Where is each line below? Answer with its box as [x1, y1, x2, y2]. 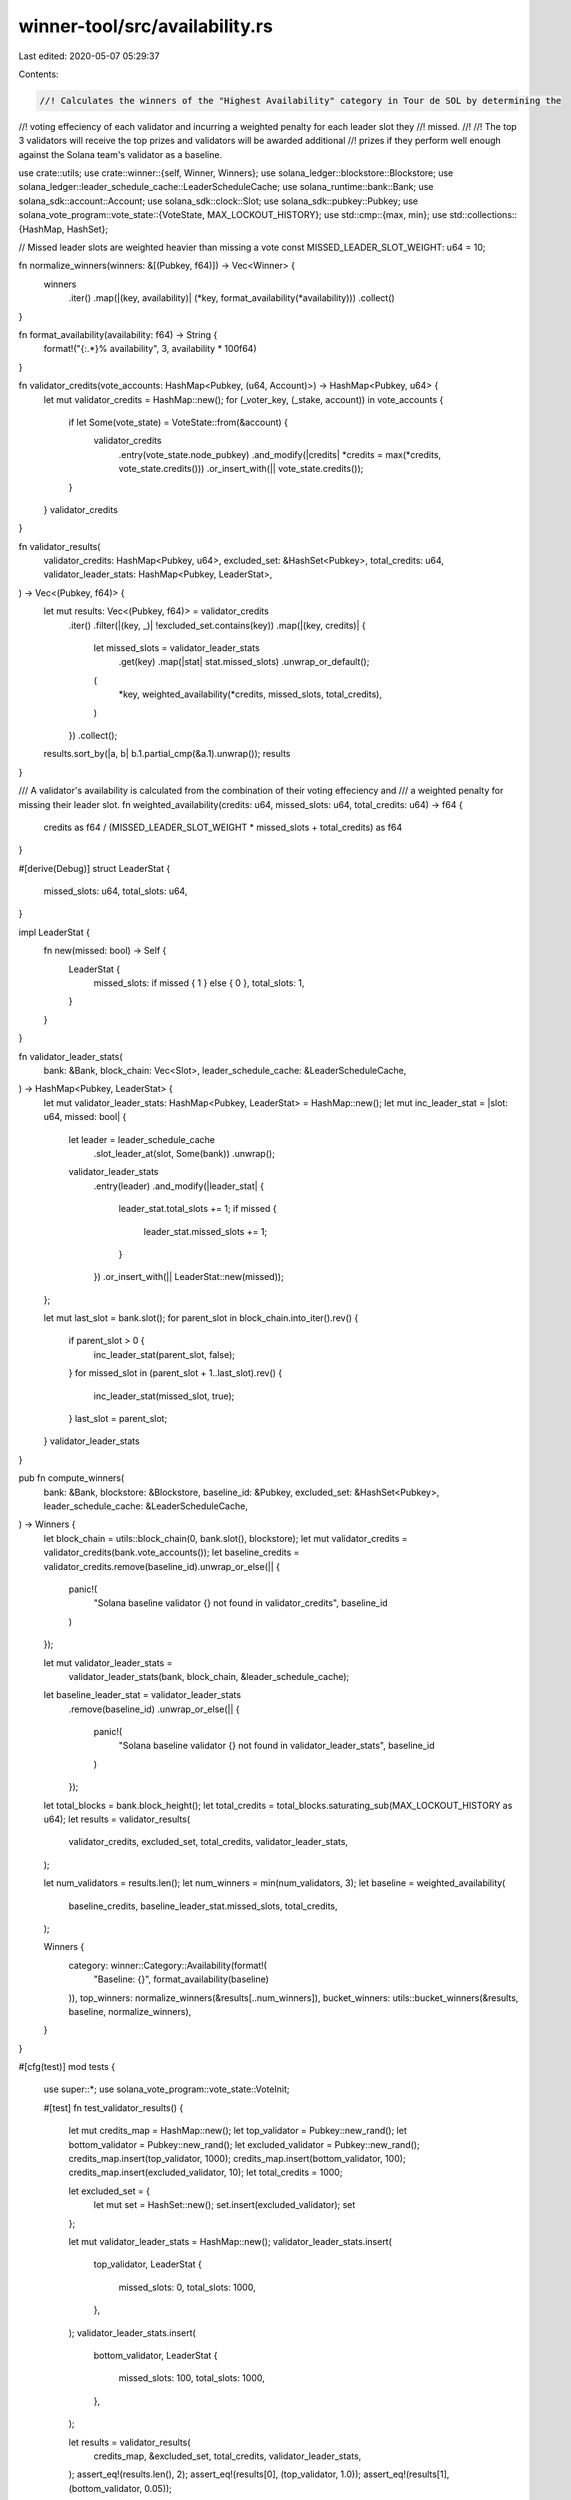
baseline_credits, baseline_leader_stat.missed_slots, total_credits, [68, 1900, 339, 1912]
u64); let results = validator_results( [43, 1813, 191, 1825]
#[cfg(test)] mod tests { [18, 2061, 115, 2073]
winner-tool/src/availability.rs [18, 15, 274, 37]
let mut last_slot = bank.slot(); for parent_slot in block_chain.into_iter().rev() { [43, 1312, 359, 1324]
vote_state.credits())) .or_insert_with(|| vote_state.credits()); [118, 463, 364, 475]
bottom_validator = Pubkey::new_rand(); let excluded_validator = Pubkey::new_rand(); [68, 2138, 420, 2150]
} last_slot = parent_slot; [68, 1413, 168, 1425]
